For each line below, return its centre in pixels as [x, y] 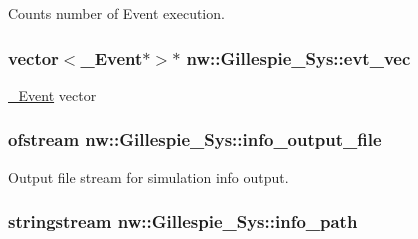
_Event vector [52, 94]
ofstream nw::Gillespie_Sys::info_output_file [195, 139]
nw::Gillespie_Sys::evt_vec [298, 57]
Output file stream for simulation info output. [148, 176]
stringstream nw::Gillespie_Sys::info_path [183, 221]
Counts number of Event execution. [116, 13]
